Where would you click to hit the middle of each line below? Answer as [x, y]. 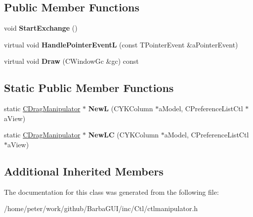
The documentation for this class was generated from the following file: [111, 192]
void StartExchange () [41, 28]
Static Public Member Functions [89, 88]
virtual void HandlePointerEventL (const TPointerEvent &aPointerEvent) [121, 44]
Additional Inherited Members [84, 171]
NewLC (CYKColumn [124, 135]
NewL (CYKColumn [121, 108]
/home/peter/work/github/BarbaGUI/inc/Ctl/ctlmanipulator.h [101, 208]
